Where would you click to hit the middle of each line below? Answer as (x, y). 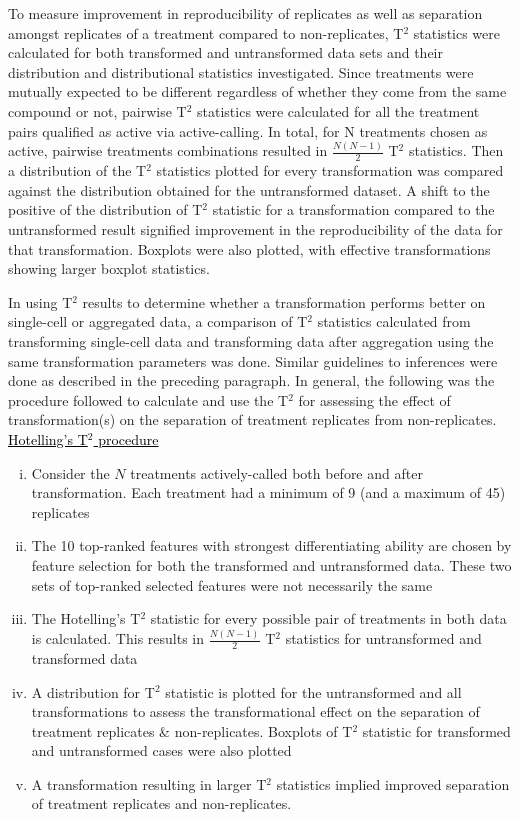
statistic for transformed (436, 730)
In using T (40, 301)
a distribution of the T (77, 170)
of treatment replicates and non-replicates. (161, 803)
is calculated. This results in (118, 638)
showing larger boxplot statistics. (109, 268)
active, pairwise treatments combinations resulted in (168, 150)
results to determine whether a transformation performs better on (284, 301)
